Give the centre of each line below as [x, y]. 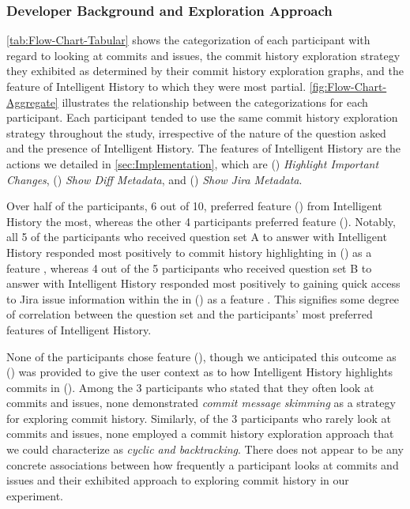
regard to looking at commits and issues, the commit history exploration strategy [203, 55]
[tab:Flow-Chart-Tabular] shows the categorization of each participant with [188, 40]
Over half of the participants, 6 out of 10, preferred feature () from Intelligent [194, 206]
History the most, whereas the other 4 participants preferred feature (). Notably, [201, 221]
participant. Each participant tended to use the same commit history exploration [202, 117]
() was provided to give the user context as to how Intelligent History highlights [199, 372]
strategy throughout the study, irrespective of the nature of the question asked [196, 132]
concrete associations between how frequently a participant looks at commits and [203, 464]
